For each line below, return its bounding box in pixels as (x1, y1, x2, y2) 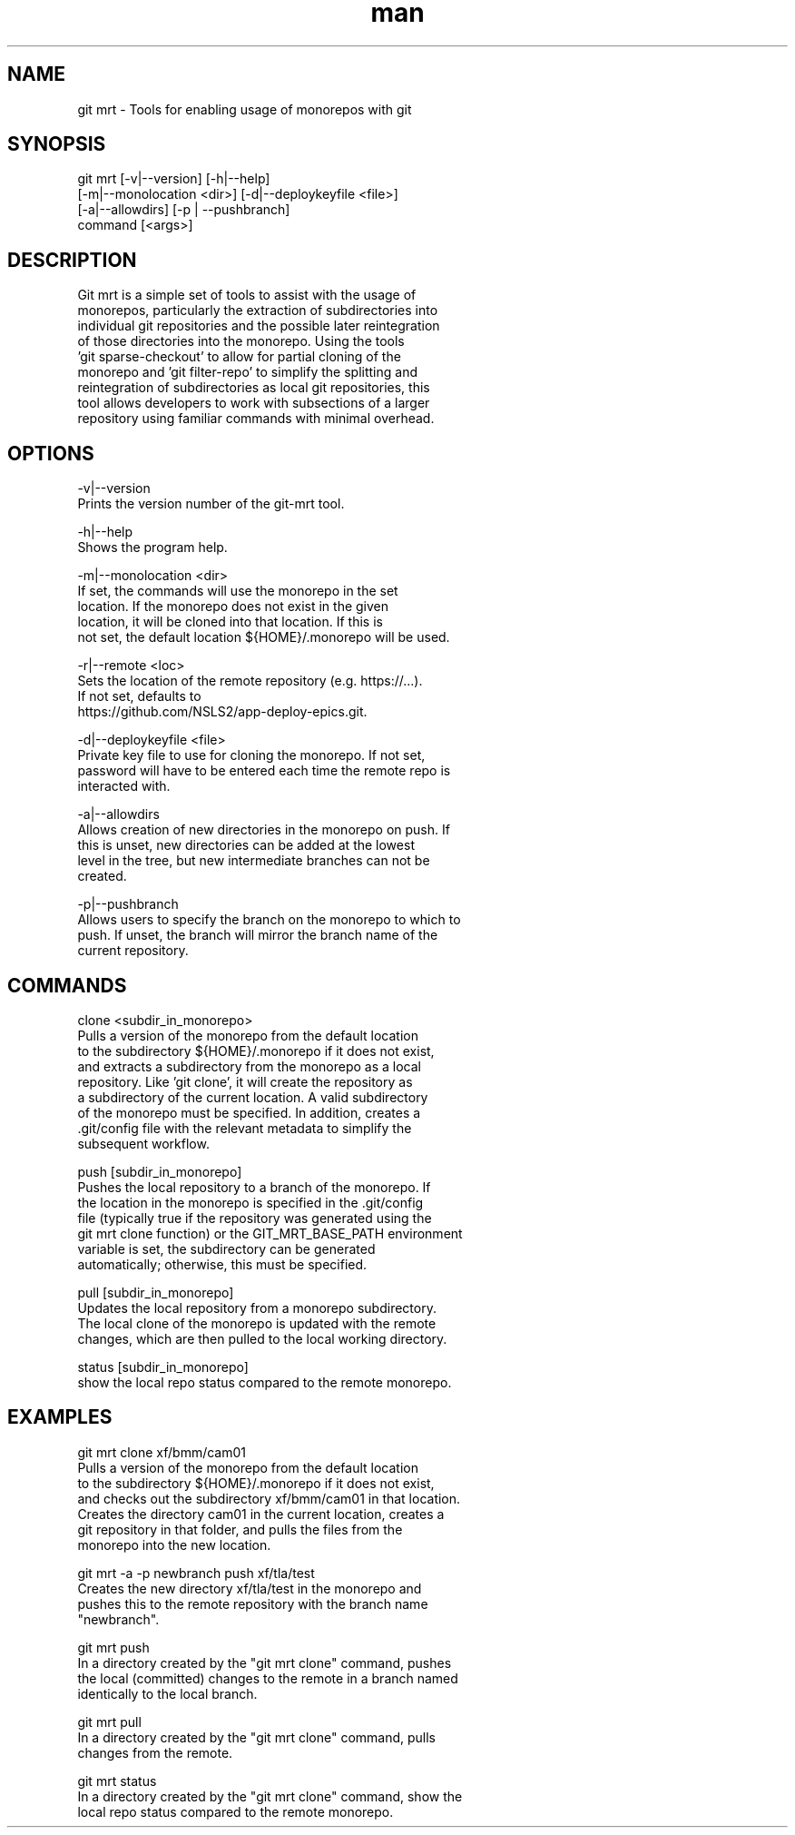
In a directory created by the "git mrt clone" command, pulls (77, 1729, 436, 1745)
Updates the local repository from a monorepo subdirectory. (77, 1299, 437, 1316)
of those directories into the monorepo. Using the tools (77, 333, 405, 350)
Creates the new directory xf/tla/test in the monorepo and (77, 1580, 422, 1596)
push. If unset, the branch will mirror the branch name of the (77, 927, 438, 943)
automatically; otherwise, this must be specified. (77, 1256, 368, 1272)
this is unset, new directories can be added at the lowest (77, 837, 415, 853)
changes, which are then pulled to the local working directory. (77, 1330, 447, 1347)
